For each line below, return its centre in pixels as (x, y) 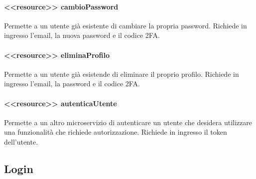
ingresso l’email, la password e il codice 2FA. (72, 84)
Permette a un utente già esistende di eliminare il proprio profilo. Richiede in (122, 74)
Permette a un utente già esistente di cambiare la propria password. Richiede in (126, 25)
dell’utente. (21, 141)
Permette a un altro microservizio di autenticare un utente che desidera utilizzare (128, 122)
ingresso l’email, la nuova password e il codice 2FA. (82, 35)
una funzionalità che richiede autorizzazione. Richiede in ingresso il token (116, 132)
